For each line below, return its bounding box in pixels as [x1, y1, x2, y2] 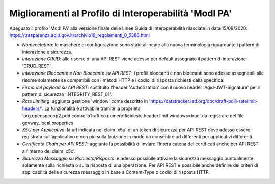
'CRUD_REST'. [22, 63, 52, 69]
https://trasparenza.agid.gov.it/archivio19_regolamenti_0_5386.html [9, 32, 150, 38]
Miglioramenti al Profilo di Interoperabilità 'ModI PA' [9, 8, 232, 19]
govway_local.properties [22, 120, 74, 126]
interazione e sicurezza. [22, 49, 72, 55]
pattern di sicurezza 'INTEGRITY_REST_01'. [22, 91, 112, 97]
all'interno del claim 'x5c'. [22, 148, 76, 154]
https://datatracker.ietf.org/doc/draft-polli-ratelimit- [150, 98, 258, 104]
